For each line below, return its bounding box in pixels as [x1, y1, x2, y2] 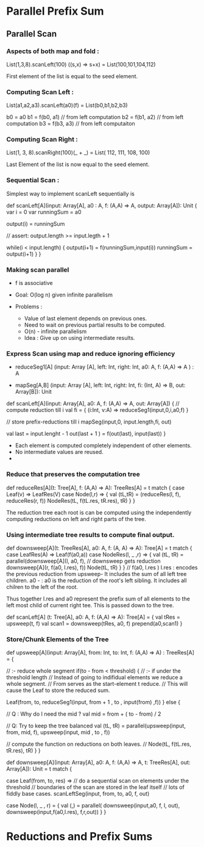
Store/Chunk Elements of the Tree [6, 635, 109, 643]
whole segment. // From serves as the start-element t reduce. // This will [6, 680, 188, 688]
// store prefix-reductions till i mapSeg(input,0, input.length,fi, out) [6, 418, 172, 425]
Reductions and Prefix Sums [6, 830, 153, 843]
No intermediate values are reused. [15, 449, 104, 456]
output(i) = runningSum [6, 220, 65, 227]
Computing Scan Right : [6, 135, 78, 144]
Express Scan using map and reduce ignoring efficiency [6, 349, 175, 358]
